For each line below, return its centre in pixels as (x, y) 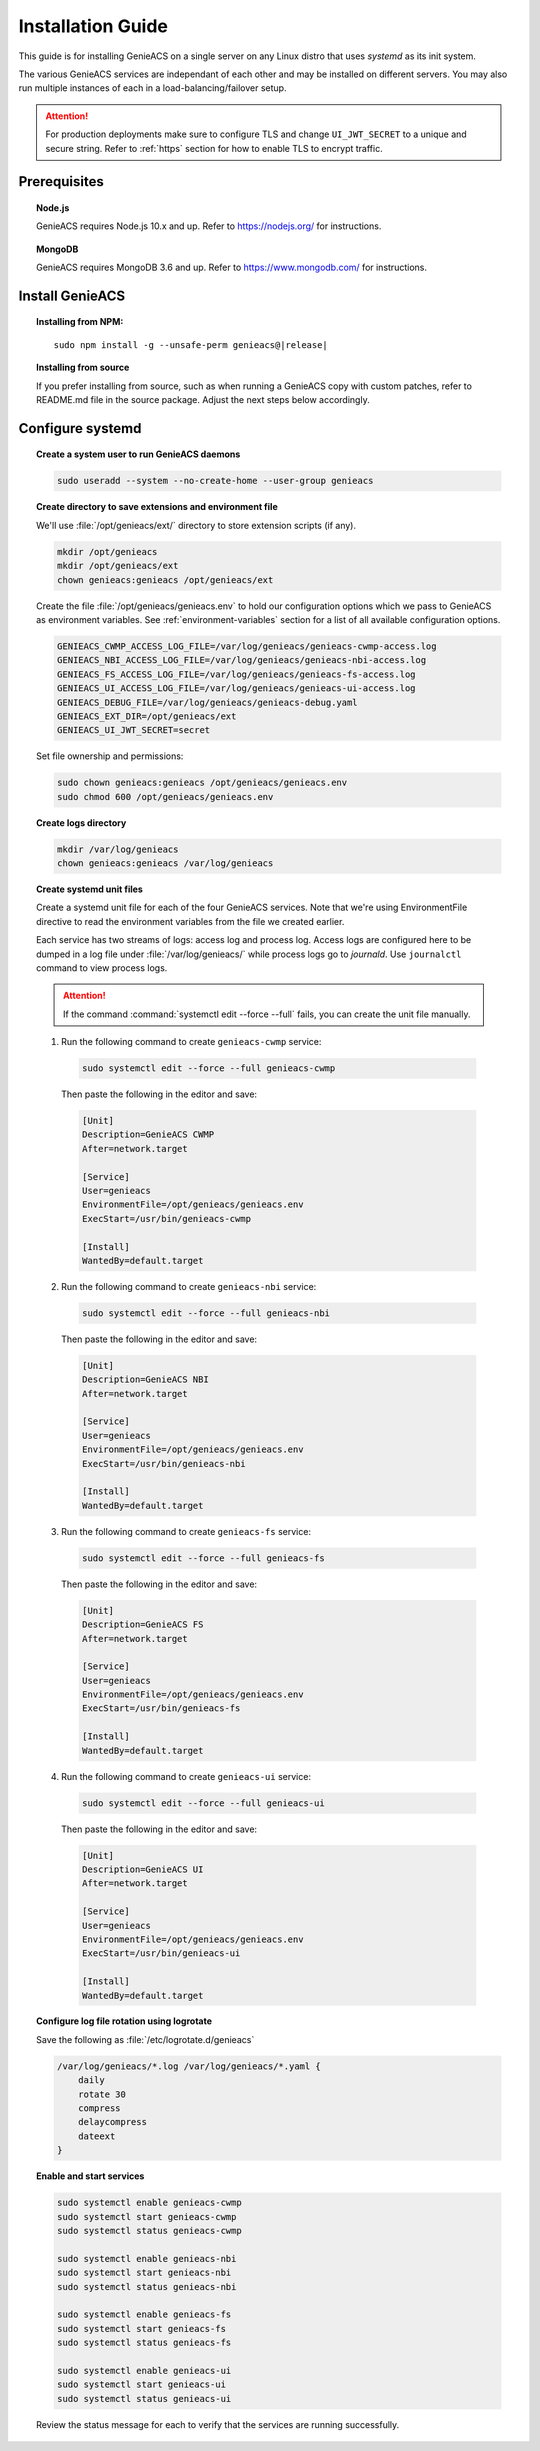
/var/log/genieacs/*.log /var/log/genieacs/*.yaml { (189, 2066)
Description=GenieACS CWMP (148, 1134)
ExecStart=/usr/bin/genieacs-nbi (163, 1463)
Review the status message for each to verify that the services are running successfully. (218, 2424)
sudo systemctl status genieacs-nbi (146, 2286)
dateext (97, 2136)
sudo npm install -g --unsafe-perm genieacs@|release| (191, 344)
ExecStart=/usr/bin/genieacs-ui (161, 1953)
